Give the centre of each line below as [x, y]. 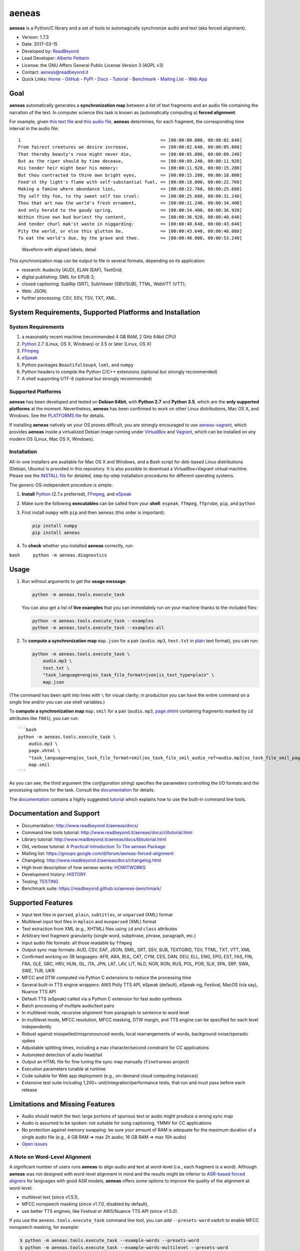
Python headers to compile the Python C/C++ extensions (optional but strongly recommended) [119, 372]
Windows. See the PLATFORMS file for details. [57, 416]
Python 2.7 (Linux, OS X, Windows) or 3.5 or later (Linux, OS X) [87, 344]
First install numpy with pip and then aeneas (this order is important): [93, 512]
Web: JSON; [34, 291]
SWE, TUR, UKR [38, 971]
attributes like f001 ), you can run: [44, 718]
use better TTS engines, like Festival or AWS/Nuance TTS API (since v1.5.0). [100, 1211]
